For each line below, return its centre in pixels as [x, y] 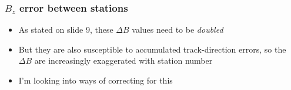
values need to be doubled [178, 30]
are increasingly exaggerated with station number [123, 60]
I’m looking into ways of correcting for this [96, 80]
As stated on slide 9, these [66, 30]
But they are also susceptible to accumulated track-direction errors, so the [152, 49]
